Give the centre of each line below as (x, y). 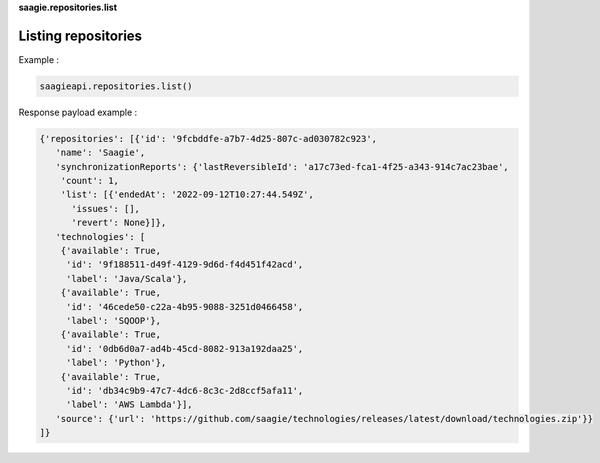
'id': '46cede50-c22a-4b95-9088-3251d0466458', (184, 306)
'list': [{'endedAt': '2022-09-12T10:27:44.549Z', (187, 194)
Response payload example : (78, 112)
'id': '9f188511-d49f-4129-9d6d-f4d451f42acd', (184, 264)
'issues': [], (105, 208)
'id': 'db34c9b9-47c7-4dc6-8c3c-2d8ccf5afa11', (184, 390)
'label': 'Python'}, (116, 363)
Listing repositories (80, 35)
